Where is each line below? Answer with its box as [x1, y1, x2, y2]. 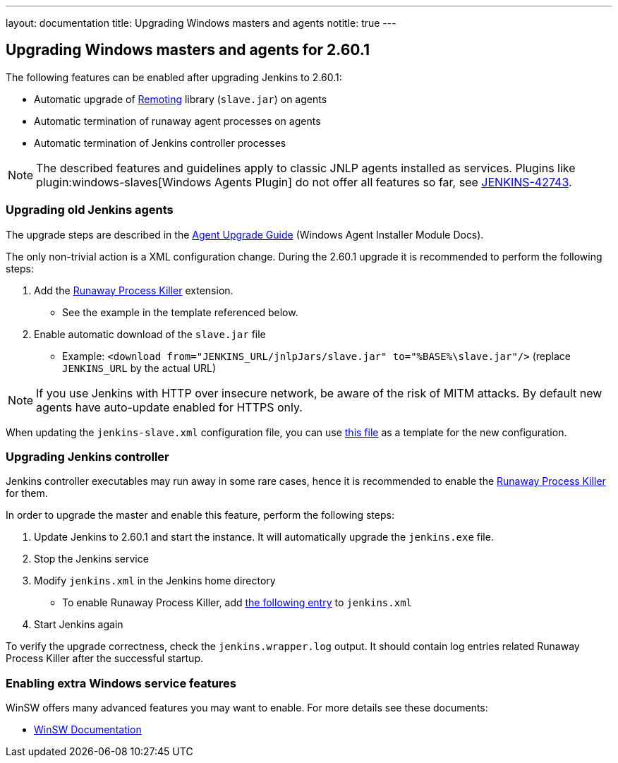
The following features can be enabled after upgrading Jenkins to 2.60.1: [6, 71, 342, 83]
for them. [6, 487, 48, 500]
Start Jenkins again [34, 618, 123, 631]
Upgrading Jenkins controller [6, 449, 169, 464]
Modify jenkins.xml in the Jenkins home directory [34, 575, 276, 587]
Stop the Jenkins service [34, 553, 149, 565]
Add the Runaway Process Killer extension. [34, 284, 234, 296]
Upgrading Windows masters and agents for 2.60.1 [6, 41, 370, 59]
